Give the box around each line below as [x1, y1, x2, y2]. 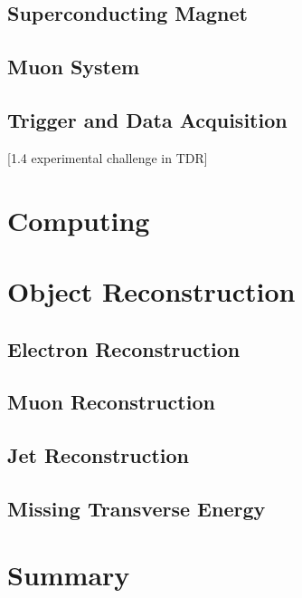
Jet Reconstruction [7, 441, 189, 469]
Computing [7, 201, 150, 238]
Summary [7, 556, 130, 593]
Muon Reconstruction [7, 388, 215, 416]
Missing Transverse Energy [7, 494, 266, 522]
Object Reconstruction [7, 272, 296, 309]
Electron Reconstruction [7, 334, 241, 362]
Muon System [7, 53, 140, 81]
